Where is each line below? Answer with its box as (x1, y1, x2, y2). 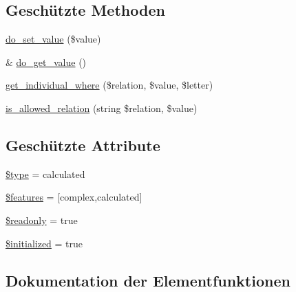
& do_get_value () (6, 54, 87, 69)
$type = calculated (6, 166, 85, 181)
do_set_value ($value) (6, 32, 101, 46)
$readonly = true (6, 212, 78, 227)
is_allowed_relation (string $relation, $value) (6, 100, 198, 115)
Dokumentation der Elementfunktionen (6, 269, 290, 291)
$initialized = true (6, 236, 83, 250)
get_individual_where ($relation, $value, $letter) (6, 78, 213, 92)
